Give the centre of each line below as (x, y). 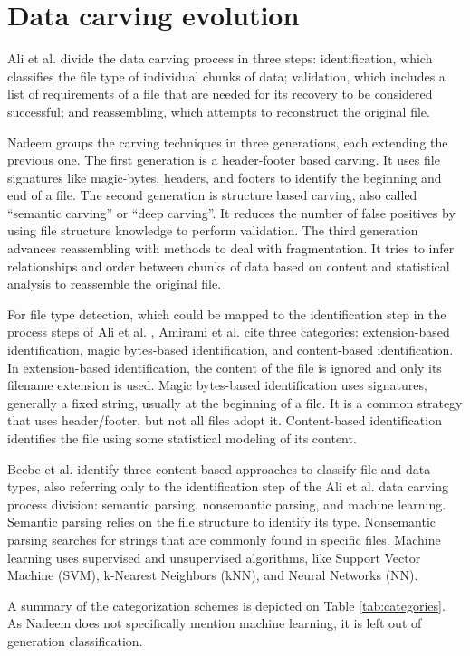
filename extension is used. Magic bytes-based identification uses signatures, (217, 385)
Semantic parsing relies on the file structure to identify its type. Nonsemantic (222, 522)
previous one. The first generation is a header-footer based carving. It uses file (224, 160)
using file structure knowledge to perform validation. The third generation (213, 230)
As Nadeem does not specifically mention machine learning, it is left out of (215, 623)
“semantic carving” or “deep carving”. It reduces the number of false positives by (231, 212)
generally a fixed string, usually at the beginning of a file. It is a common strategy (235, 402)
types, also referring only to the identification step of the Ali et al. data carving (228, 486)
